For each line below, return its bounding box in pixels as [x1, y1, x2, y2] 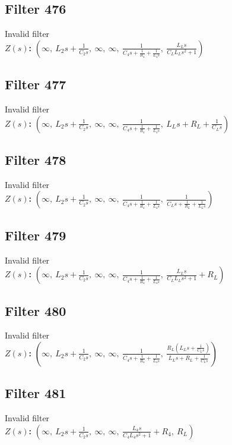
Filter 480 [5, 301, 66, 319]
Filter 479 [5, 225, 66, 244]
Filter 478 [5, 150, 66, 168]
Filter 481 [5, 384, 66, 402]
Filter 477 [5, 75, 66, 93]
